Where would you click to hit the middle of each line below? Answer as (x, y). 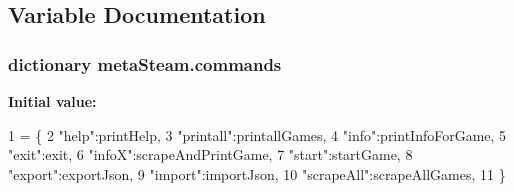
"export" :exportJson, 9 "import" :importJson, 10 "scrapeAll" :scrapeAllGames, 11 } (257, 173)
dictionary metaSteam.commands (145, 63)
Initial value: (52, 101)
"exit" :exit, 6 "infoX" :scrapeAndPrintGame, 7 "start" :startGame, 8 (210, 154)
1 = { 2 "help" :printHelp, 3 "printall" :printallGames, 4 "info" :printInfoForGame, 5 (257, 134)
